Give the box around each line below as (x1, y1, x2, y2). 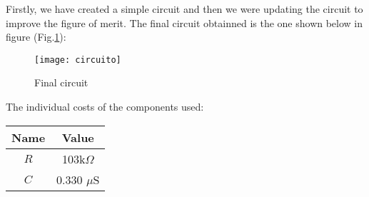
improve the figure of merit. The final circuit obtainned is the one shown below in (6, 15, 363, 30)
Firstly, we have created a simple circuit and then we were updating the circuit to (6, 1, 363, 16)
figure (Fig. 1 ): (6, 29, 66, 44)
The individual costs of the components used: (6, 99, 204, 114)
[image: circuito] (34, 54, 121, 65)
